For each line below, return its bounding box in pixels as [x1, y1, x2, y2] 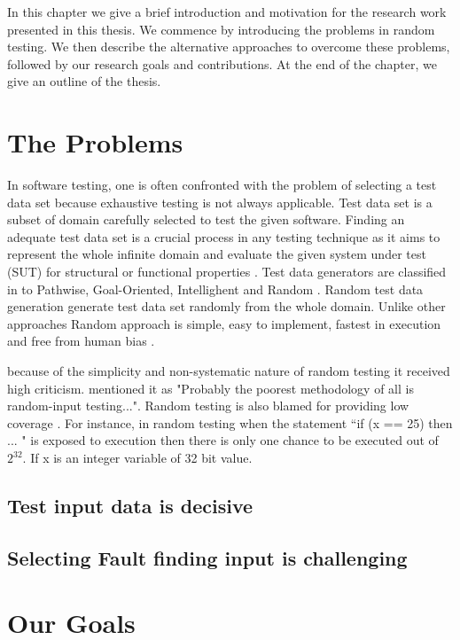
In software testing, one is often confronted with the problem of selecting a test [7, 176, 437, 194]
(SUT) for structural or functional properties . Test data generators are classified [7, 262, 447, 281]
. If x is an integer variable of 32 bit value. [22, 449, 253, 466]
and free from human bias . [7, 332, 155, 350]
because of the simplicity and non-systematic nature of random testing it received [7, 362, 450, 380]
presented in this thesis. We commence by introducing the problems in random [7, 20, 435, 38]
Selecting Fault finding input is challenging [7, 543, 408, 571]
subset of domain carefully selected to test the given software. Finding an [7, 210, 405, 229]
